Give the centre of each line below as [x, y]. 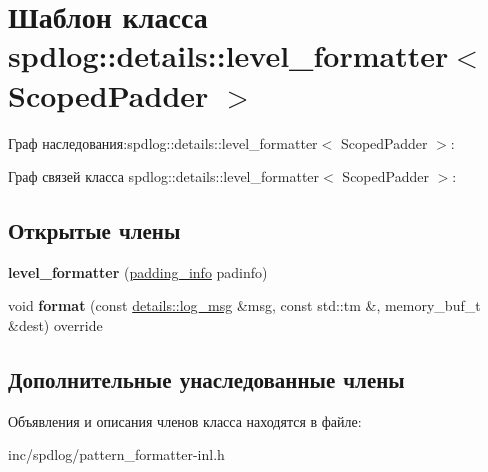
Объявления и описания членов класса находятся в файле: [185, 420]
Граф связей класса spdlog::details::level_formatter [164, 176]
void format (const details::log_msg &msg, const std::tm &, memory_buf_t [244, 305]
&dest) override [55, 325]
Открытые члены [94, 230]
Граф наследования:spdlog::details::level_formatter [163, 142]
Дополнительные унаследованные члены [206, 379]
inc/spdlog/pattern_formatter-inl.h [116, 454]
